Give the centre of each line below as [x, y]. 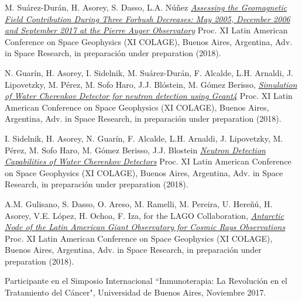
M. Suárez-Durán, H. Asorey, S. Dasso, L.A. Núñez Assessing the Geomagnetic [146, 7]
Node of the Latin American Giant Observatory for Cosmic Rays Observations [145, 227]
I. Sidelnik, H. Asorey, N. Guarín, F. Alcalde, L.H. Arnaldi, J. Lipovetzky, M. [144, 138]
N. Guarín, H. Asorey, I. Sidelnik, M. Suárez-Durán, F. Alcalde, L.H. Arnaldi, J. [149, 72]
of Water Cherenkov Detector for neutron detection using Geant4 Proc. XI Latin [149, 96]
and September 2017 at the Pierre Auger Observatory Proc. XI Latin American [146, 30]
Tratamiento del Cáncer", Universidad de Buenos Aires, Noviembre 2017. [135, 292]
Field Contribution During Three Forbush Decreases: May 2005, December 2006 [147, 18]
